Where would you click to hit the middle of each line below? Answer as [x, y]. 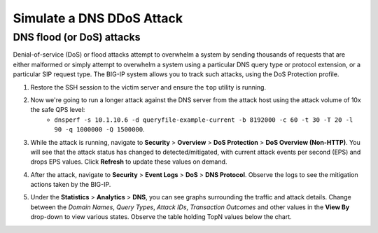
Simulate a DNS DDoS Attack [98, 18]
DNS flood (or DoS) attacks [77, 37]
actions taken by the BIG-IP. [71, 185]
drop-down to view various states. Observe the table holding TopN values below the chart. [161, 217]
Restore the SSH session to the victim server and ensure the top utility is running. [148, 87]
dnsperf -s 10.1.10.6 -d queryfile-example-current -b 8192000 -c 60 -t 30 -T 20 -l [204, 120]
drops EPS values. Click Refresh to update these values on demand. [129, 162]
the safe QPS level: [58, 110]
